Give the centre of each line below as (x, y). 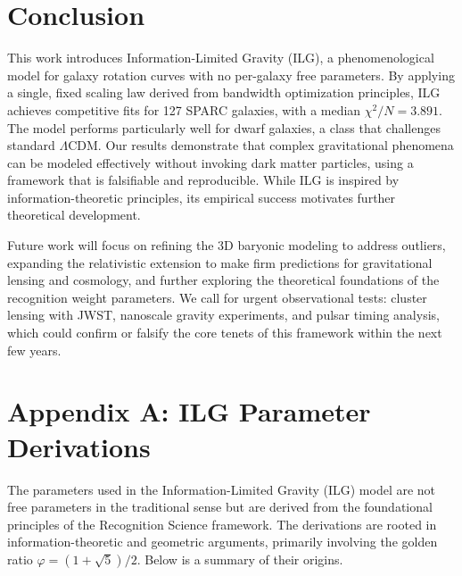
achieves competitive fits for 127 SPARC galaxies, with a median (184, 109)
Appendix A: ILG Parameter (189, 411)
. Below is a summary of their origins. (240, 559)
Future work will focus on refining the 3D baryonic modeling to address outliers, (227, 245)
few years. (34, 350)
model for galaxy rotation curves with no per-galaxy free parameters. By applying (231, 75)
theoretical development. (74, 215)
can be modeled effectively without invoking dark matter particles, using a (210, 162)
